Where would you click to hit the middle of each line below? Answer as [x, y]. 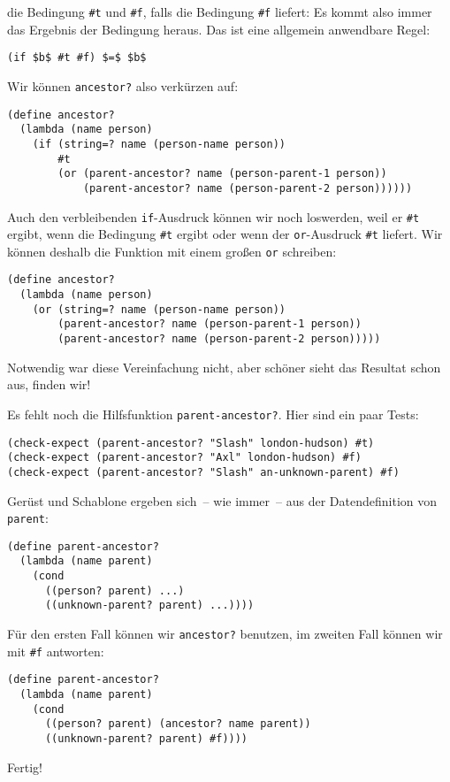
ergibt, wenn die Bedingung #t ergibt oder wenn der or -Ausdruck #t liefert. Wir [225, 234]
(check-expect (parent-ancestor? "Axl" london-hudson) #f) [184, 458]
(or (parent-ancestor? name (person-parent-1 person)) [222, 174]
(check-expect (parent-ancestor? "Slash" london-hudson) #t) [191, 443]
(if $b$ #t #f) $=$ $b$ [77, 58]
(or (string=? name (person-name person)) [159, 309]
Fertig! [25, 767]
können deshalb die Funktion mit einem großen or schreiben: [172, 251]
